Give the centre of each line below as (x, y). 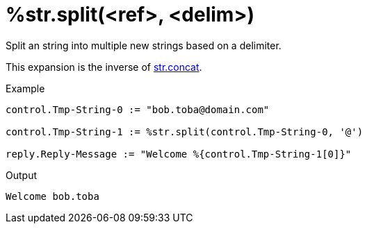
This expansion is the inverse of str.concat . (104, 67)
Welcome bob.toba (52, 196)
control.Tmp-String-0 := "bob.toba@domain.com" (138, 109)
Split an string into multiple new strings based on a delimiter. (144, 45)
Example (25, 88)
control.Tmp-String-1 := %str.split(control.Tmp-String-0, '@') (185, 132)
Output (21, 175)
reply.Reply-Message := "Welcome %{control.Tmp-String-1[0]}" (179, 154)
